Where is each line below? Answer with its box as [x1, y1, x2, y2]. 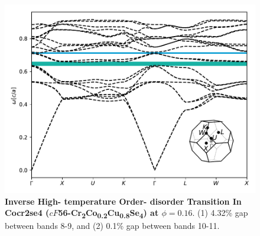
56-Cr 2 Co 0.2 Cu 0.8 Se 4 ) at [58, 206, 159, 220]
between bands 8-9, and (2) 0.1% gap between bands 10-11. [5, 219, 220, 232]
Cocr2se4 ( [5, 206, 50, 219]
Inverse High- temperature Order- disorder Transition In [5, 195, 242, 207]
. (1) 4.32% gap [192, 206, 248, 219]
